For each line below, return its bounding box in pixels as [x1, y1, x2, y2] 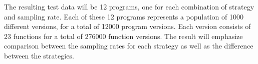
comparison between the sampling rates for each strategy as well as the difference [4, 40, 253, 51]
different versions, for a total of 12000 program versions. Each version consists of [4, 21, 251, 31]
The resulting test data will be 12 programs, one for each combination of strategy [4, 1, 254, 11]
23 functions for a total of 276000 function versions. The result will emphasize [4, 30, 243, 41]
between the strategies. [4, 50, 74, 60]
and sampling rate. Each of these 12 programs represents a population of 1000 [4, 11, 243, 21]
